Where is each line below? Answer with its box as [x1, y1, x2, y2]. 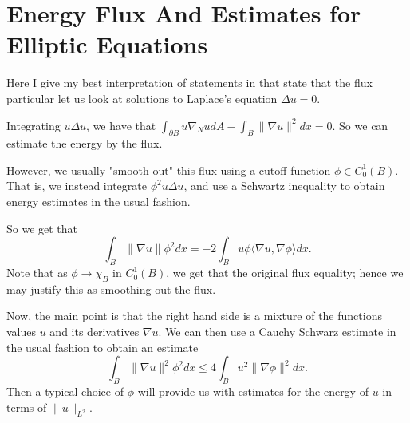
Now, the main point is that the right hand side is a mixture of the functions [6, 307, 382, 324]
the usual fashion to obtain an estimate [6, 338, 199, 355]
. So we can [332, 117, 388, 133]
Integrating [6, 117, 61, 133]
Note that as [6, 264, 68, 281]
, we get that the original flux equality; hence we [166, 264, 404, 281]
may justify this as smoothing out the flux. [6, 280, 216, 297]
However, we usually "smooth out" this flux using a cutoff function [6, 161, 331, 178]
